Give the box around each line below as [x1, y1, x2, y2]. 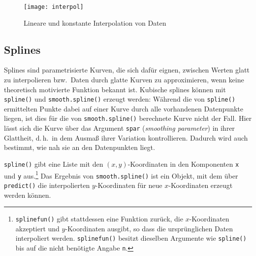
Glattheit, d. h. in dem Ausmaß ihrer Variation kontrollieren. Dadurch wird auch [4, 132, 248, 143]
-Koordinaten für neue [95, 180, 162, 190]
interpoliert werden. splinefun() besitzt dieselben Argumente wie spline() [15, 233, 247, 243]
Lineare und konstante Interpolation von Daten [24, 17, 166, 28]
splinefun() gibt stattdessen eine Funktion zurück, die [15, 214, 183, 224]
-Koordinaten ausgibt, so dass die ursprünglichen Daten [65, 223, 233, 233]
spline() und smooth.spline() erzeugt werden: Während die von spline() [4, 94, 235, 104]
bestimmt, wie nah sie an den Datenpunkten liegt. [4, 142, 155, 152]
